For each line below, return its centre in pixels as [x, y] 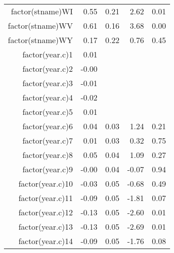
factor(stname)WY [41, 40]
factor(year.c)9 [48, 169]
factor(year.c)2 [48, 69]
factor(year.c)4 [48, 97]
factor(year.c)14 [46, 241]
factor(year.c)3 [48, 83]
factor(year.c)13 [46, 227]
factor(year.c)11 [46, 198]
